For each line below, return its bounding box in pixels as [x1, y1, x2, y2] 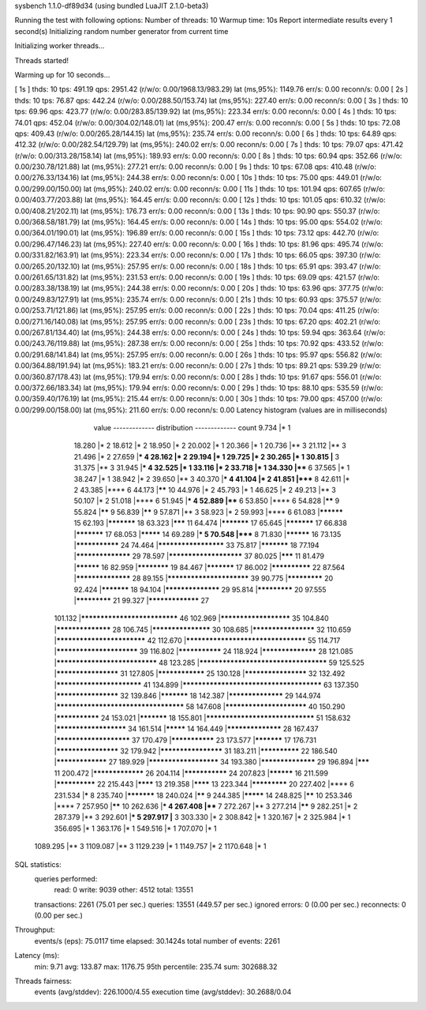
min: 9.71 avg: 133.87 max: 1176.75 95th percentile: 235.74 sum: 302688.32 [34, 962, 278, 971]
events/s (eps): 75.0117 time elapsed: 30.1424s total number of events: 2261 [34, 936, 280, 945]
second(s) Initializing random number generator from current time [14, 26, 229, 36]
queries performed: [34, 873, 98, 884]
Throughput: [14, 925, 55, 935]
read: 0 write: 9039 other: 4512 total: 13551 [54, 885, 193, 895]
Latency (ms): [14, 951, 60, 960]
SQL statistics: [14, 859, 62, 869]
